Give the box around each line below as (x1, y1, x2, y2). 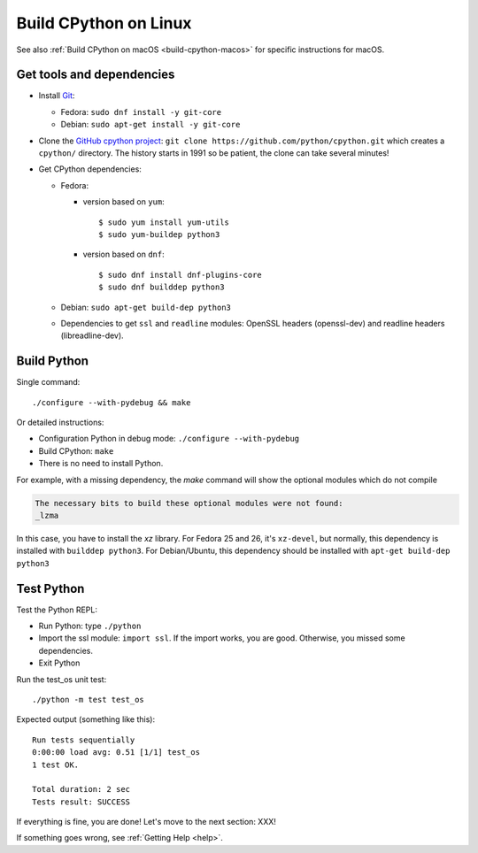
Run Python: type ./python (38, 620, 142, 631)
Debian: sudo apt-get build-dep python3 (60, 302, 232, 312)
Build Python (16, 354, 89, 369)
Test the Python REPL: (16, 604, 97, 615)
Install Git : (38, 90, 75, 101)
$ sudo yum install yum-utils (98, 217, 230, 227)
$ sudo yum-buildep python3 (98, 229, 220, 239)
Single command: (16, 377, 81, 388)
